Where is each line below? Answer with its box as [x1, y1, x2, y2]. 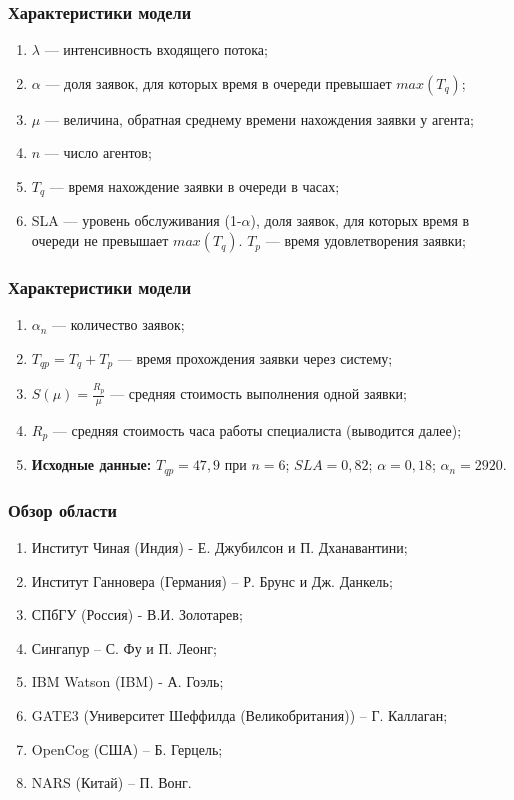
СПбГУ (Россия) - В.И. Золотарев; [31, 604, 243, 625]
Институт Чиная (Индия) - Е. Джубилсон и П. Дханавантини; [31, 536, 408, 557]
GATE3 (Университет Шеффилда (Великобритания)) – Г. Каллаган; [31, 704, 448, 725]
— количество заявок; [52, 314, 185, 335]
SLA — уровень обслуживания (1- [31, 210, 242, 231]
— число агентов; [44, 142, 152, 163]
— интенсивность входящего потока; [44, 39, 268, 60]
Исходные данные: [31, 454, 152, 475]
